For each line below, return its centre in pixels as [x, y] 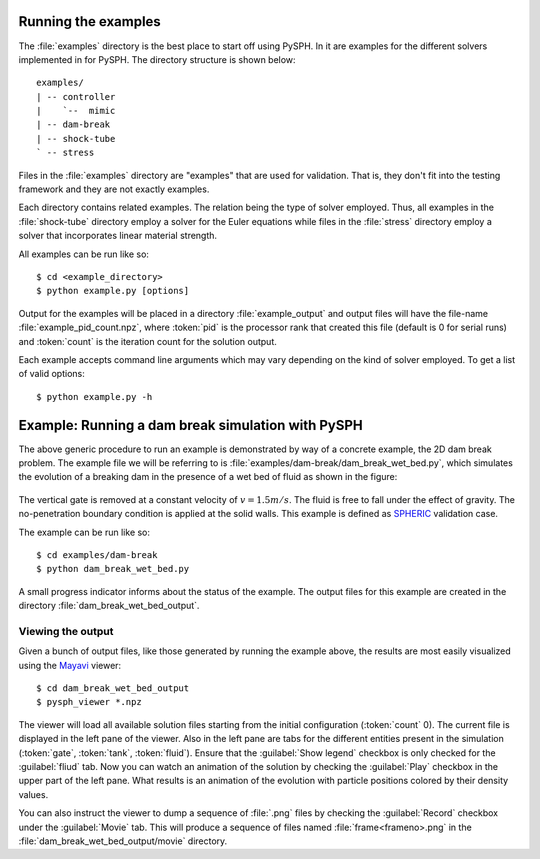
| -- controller [76, 96]
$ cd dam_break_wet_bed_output [113, 688]
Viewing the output [66, 631]
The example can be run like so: [84, 532]
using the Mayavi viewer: [70, 665]
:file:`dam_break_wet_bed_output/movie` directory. [123, 841]
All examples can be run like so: [84, 254]
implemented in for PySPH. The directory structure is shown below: [157, 59]
